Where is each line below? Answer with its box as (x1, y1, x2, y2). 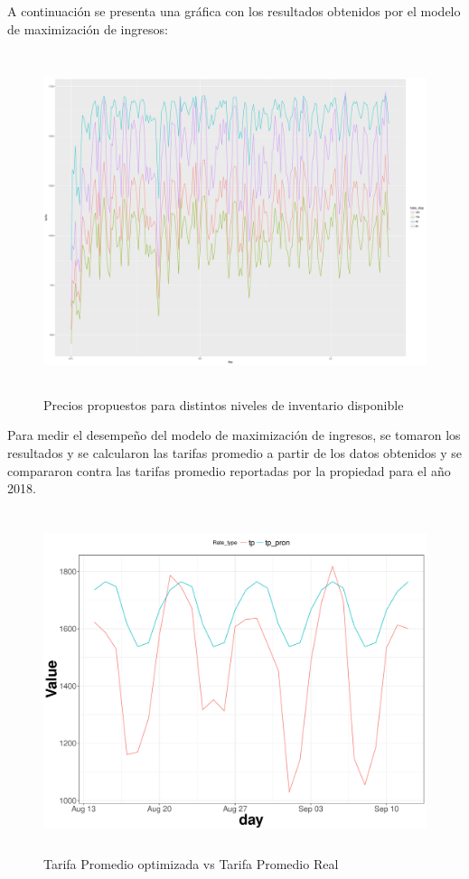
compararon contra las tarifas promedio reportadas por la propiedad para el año (7, 461, 451, 480)
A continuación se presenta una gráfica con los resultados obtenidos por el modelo (7, 2, 461, 20)
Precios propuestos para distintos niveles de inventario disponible (43, 395, 404, 414)
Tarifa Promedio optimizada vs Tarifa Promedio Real (43, 855, 339, 874)
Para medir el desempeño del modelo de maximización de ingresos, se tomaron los (7, 425, 461, 444)
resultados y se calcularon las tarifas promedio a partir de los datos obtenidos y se (7, 443, 462, 462)
